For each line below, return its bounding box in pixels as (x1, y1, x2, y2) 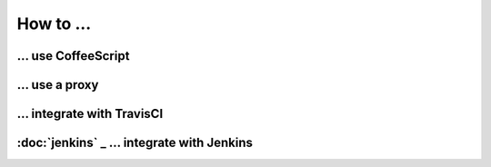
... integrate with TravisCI (16, 106, 164, 122)
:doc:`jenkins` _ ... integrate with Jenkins (16, 135, 254, 151)
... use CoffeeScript (16, 48, 130, 64)
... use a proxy (16, 77, 99, 93)
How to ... (16, 14, 91, 34)
